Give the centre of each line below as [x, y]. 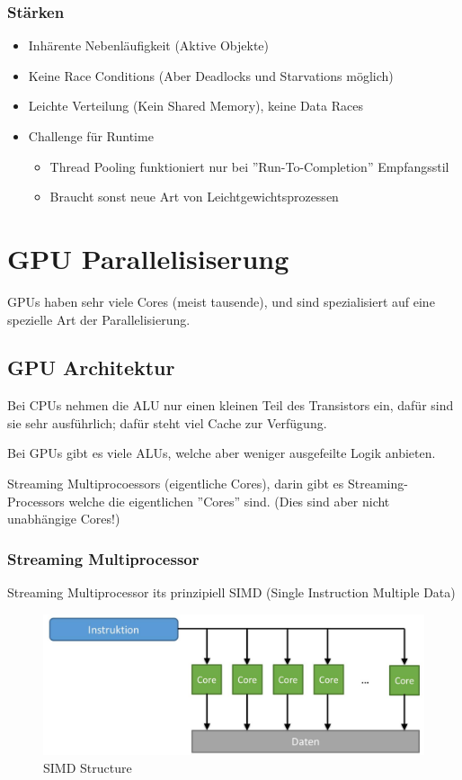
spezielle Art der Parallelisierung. [99, 319]
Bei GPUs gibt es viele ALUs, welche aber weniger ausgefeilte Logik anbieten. [222, 453]
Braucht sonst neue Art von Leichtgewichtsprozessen [194, 197]
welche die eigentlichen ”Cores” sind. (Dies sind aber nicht [229, 501]
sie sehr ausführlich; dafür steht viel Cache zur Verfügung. [167, 422]
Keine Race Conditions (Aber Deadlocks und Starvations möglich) [211, 75]
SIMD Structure [88, 767]
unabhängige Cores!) [64, 519]
